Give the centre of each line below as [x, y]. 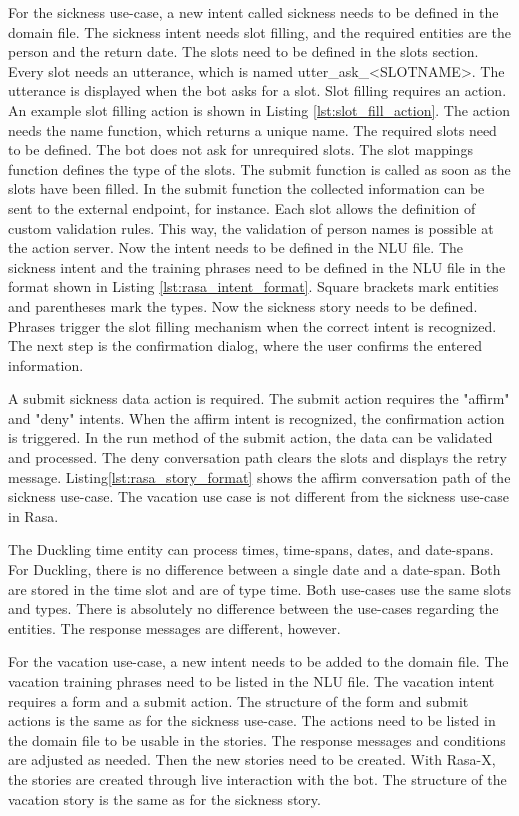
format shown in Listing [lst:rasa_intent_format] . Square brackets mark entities [253, 286]
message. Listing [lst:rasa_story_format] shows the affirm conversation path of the [259, 476]
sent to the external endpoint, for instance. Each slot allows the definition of [242, 207]
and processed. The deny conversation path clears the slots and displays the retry [257, 457]
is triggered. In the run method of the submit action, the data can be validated [250, 437]
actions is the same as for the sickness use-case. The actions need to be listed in [252, 720]
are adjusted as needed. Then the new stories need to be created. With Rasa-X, [252, 759]
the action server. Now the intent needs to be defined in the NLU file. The [235, 247]
